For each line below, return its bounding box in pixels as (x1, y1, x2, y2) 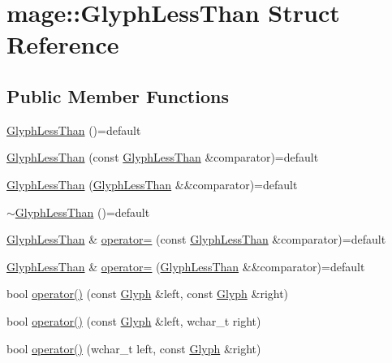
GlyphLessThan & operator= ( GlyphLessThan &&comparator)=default (6, 257, 365, 274)
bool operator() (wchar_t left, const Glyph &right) (6, 339, 261, 357)
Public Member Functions (6, 83, 229, 108)
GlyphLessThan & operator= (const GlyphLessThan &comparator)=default (6, 231, 386, 248)
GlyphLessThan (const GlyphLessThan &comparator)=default (6, 149, 319, 166)
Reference (6, 28, 119, 61)
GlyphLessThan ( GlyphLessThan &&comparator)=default (6, 175, 298, 192)
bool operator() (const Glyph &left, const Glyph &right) (6, 285, 289, 302)
